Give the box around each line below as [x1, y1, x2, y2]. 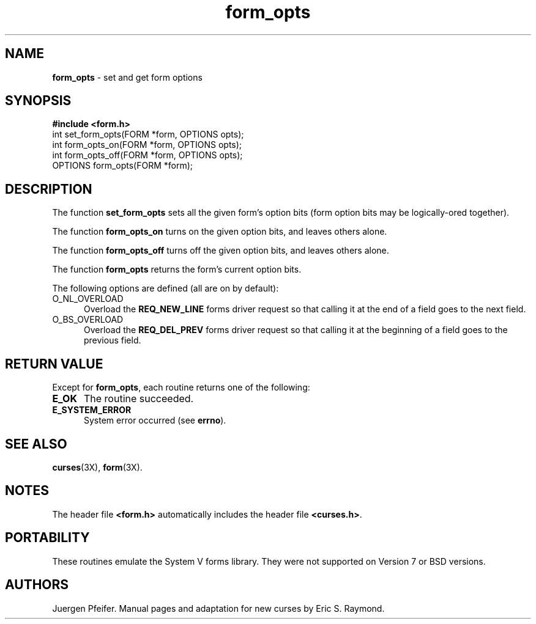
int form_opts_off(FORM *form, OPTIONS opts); [52, 150, 243, 161]
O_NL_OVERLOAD [52, 293, 124, 304]
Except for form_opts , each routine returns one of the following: [52, 382, 310, 393]
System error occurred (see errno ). [84, 415, 226, 426]
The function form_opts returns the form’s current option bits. [52, 264, 302, 275]
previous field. [84, 335, 141, 346]
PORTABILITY [5, 530, 90, 546]
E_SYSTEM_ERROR [52, 405, 132, 416]
